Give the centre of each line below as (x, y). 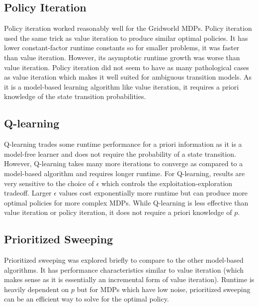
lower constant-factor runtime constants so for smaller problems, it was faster (122, 48)
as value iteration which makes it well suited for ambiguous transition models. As (128, 77)
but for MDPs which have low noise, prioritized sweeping (164, 289)
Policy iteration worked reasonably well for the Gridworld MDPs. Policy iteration (128, 28)
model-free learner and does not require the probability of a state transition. (120, 153)
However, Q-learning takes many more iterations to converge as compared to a (124, 163)
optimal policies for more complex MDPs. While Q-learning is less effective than (126, 202)
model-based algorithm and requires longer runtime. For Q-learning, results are (125, 173)
